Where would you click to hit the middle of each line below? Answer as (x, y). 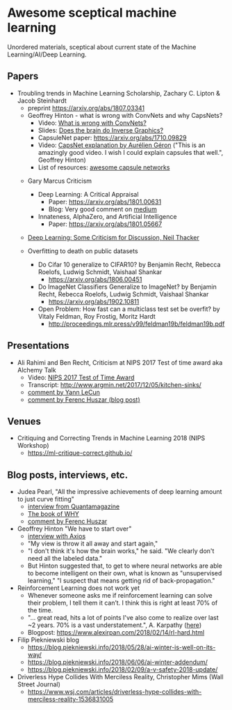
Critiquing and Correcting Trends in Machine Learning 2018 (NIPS (111, 438)
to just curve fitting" (46, 499)
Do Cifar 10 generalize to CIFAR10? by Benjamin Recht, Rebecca (129, 264)
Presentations (38, 346)
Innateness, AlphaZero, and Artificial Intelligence (107, 216)
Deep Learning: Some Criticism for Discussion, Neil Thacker (114, 237)
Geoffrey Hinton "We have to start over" (74, 529)
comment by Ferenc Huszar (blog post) (84, 400)
